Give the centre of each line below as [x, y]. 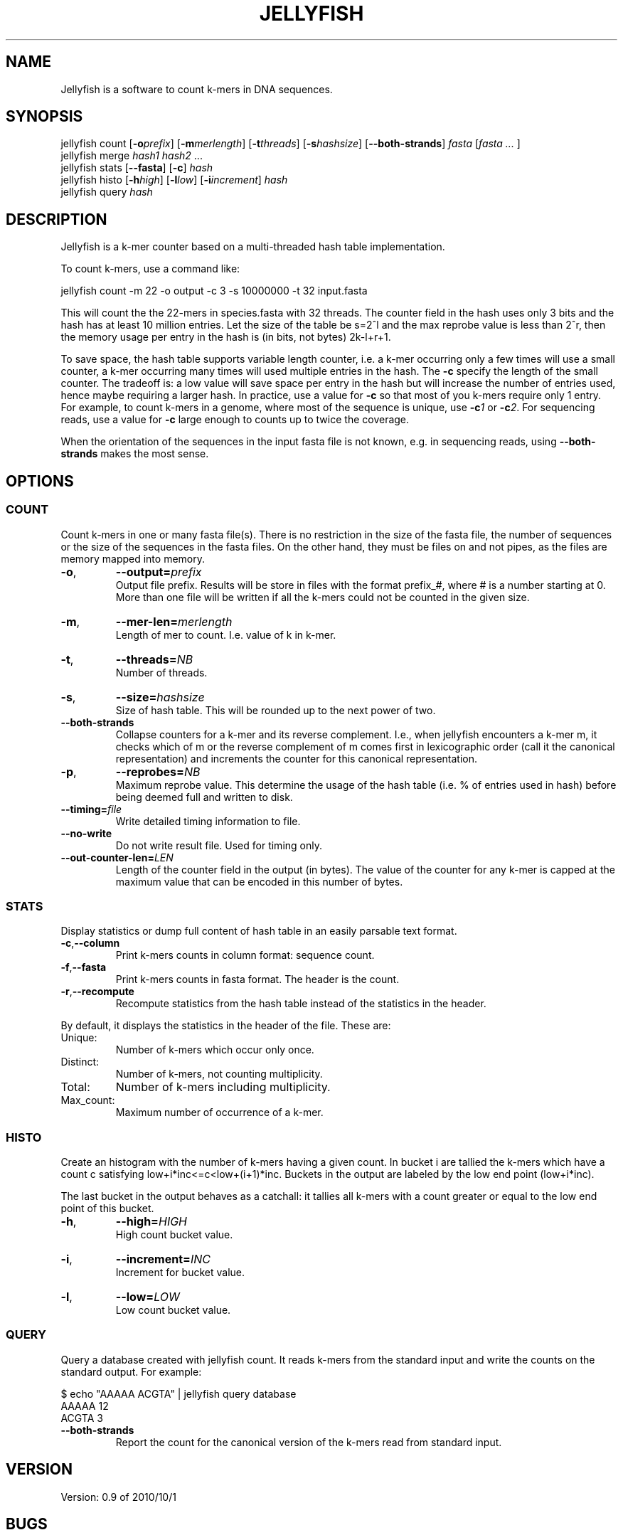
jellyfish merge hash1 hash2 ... [132, 156]
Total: [75, 1087]
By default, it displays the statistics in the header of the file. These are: [226, 1026]
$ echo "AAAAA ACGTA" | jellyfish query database [179, 1393]
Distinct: [80, 1062]
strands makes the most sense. [135, 454]
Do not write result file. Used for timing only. [219, 845]
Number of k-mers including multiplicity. [223, 1087]
